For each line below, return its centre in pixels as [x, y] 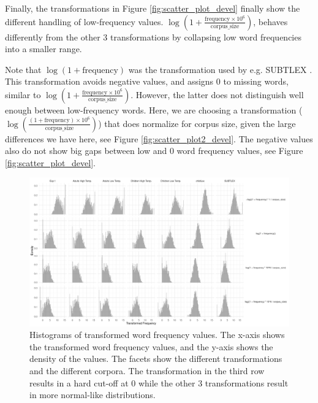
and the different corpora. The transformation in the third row [147, 370]
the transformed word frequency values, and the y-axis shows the [151, 346]
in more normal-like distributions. [93, 395]
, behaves [271, 21]
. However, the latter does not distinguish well [217, 94]
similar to [23, 94]
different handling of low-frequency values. [84, 21]
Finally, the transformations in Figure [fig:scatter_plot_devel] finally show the [153, 8]
